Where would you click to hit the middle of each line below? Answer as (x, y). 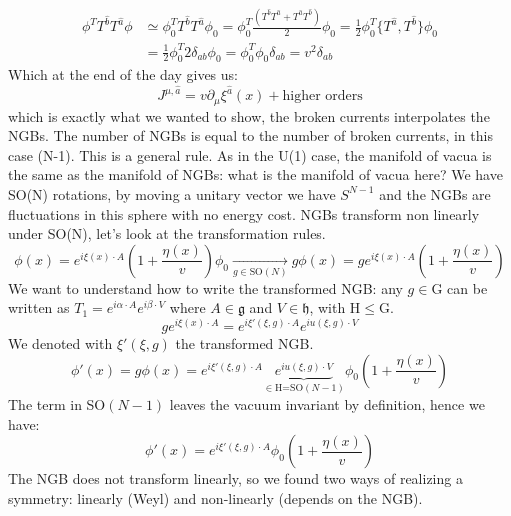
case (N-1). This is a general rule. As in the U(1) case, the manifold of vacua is (250, 154)
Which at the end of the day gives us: (123, 74)
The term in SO (57, 404)
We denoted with (60, 343)
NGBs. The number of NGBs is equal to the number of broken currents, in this (250, 135)
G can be (459, 287)
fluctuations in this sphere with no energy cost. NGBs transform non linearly (244, 213)
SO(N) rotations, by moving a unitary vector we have (172, 193)
